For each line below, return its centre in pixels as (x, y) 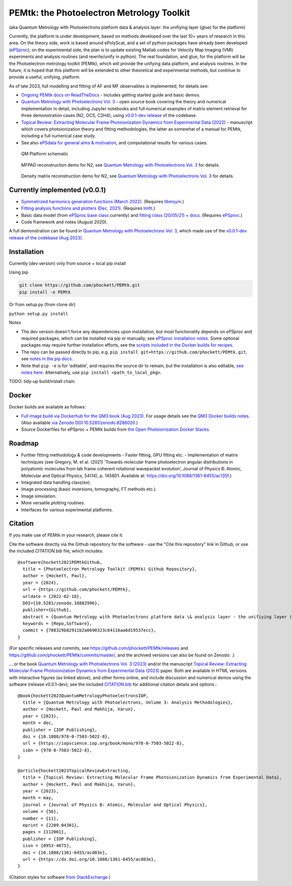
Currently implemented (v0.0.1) (57, 190)
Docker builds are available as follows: (47, 407)
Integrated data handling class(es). (56, 482)
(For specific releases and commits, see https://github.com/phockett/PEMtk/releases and (99, 648)
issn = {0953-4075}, (47, 846)
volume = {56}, (41, 812)
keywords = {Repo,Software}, (57, 624)
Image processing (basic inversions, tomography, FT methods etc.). (89, 489)
